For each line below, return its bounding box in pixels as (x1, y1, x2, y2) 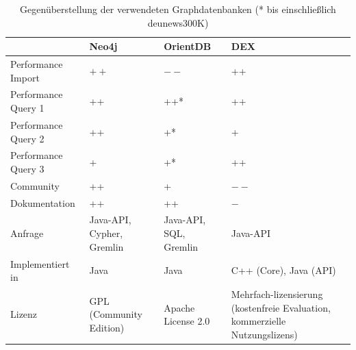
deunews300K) (147, 15, 209, 29)
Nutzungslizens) (231, 327, 298, 341)
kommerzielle (231, 314, 286, 328)
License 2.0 (164, 314, 210, 328)
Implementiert (10, 256, 70, 271)
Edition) (89, 320, 125, 334)
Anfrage (10, 226, 44, 240)
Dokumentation (10, 195, 75, 210)
